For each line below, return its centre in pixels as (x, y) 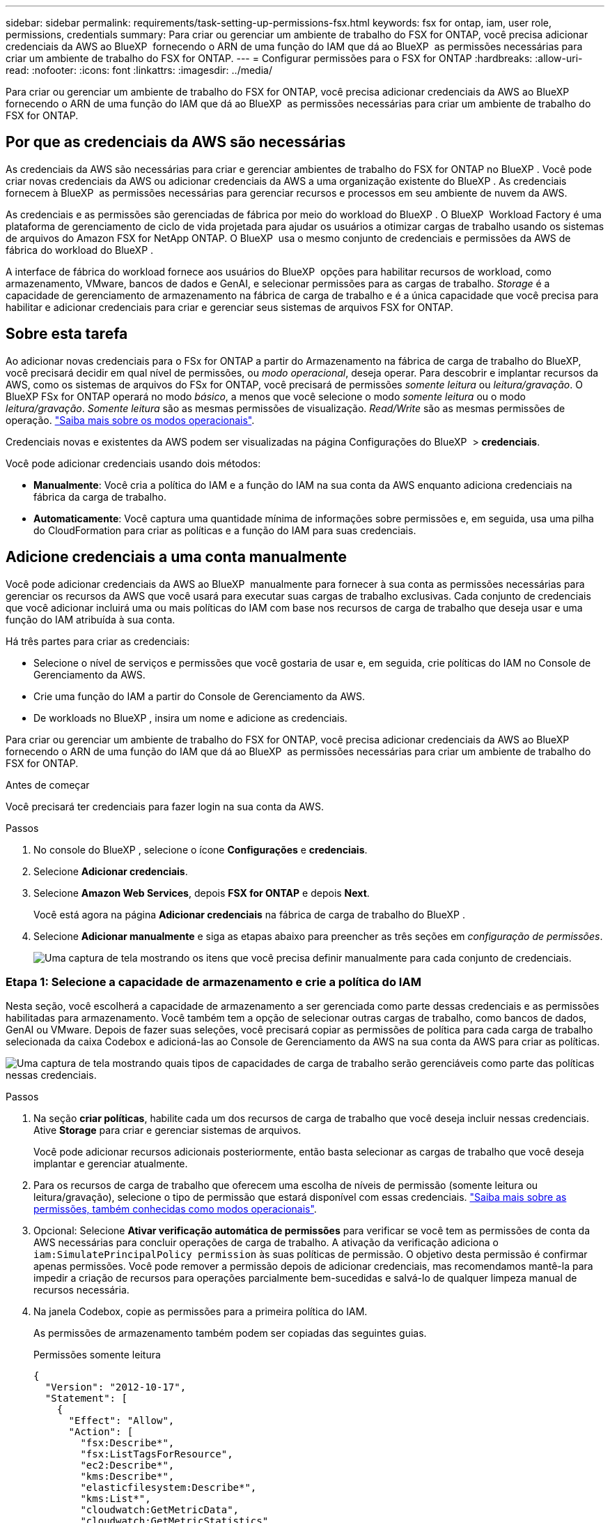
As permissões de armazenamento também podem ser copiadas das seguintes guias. (230, 1333)
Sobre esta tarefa (67, 334)
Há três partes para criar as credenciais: (98, 641)
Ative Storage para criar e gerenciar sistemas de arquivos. (167, 1130)
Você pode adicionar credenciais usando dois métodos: (133, 463)
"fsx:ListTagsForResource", (157, 1454)
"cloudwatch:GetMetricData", (160, 1510)
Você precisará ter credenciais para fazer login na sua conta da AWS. (165, 806)
